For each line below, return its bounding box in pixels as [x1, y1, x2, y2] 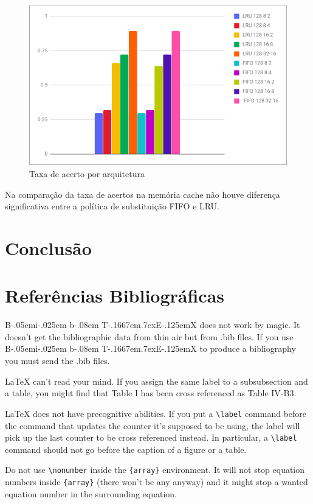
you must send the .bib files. [5, 354, 110, 367]
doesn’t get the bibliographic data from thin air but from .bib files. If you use [5, 330, 294, 343]
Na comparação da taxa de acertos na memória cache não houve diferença [5, 187, 280, 200]
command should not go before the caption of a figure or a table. [5, 443, 247, 455]
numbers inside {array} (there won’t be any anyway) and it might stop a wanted [5, 475, 308, 488]
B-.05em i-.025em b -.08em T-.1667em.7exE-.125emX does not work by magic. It [5, 318, 300, 331]
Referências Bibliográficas [5, 283, 225, 308]
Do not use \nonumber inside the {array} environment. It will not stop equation [5, 463, 305, 476]
